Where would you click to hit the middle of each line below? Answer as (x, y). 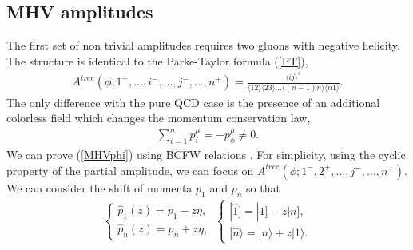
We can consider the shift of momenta (99, 187)
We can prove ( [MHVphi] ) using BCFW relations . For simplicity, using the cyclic (206, 155)
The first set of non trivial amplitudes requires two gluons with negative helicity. (203, 45)
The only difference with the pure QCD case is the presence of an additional (193, 102)
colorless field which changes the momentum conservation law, (159, 118)
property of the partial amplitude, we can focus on (130, 170)
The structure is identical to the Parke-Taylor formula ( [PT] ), (157, 60)
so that (263, 187)
